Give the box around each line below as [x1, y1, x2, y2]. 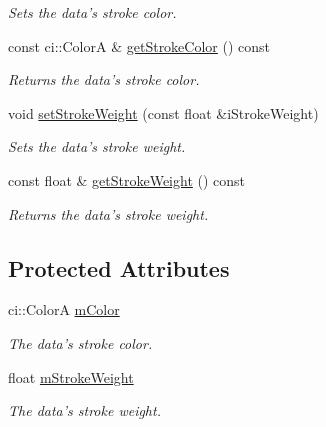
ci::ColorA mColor [8, 299, 120, 320]
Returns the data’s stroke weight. [8, 203, 209, 224]
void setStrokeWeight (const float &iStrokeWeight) [8, 102, 319, 123]
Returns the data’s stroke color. [8, 69, 200, 90]
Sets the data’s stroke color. [8, 2, 177, 22]
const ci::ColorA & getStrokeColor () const [8, 35, 271, 56]
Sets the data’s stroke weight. [8, 136, 186, 157]
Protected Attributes [8, 252, 230, 283]
